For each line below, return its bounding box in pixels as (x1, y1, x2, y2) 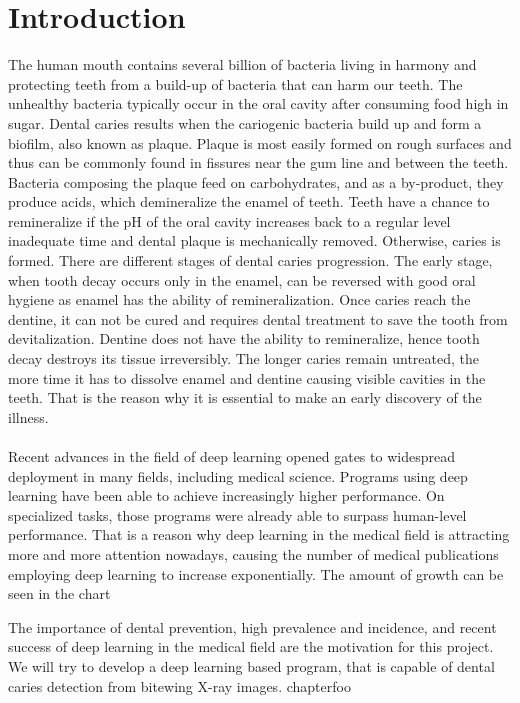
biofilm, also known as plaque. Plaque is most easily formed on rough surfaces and (8, 132, 512, 153)
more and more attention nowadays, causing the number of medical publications (8, 543, 499, 564)
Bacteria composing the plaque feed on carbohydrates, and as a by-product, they (8, 171, 504, 192)
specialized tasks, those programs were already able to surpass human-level (8, 504, 467, 525)
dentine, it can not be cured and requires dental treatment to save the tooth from (8, 308, 508, 329)
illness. (8, 406, 49, 427)
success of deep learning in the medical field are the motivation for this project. (8, 636, 494, 657)
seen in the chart (8, 583, 111, 604)
